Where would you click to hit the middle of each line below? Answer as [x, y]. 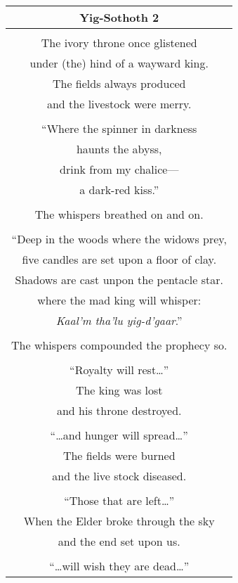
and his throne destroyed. [119, 410]
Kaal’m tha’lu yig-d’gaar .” [119, 320]
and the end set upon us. [119, 541]
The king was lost [119, 390]
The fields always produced [119, 83]
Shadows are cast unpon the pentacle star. [119, 280]
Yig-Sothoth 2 [119, 17]
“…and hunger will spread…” [119, 435]
